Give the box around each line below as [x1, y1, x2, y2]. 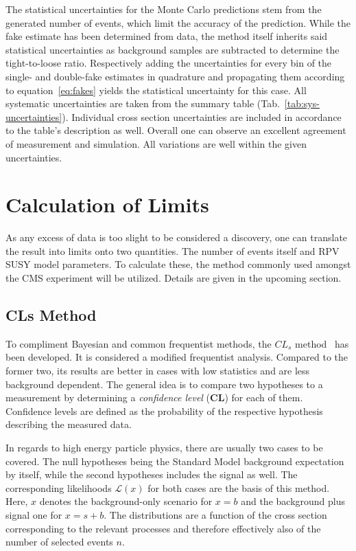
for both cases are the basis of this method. [147, 480, 330, 495]
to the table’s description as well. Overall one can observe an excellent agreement [5, 123, 346, 137]
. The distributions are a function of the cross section [104, 507, 327, 521]
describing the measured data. [5, 417, 132, 431]
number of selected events [5, 535, 113, 549]
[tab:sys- [284, 96, 320, 111]
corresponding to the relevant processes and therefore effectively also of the [5, 521, 321, 535]
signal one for [5, 507, 62, 521]
